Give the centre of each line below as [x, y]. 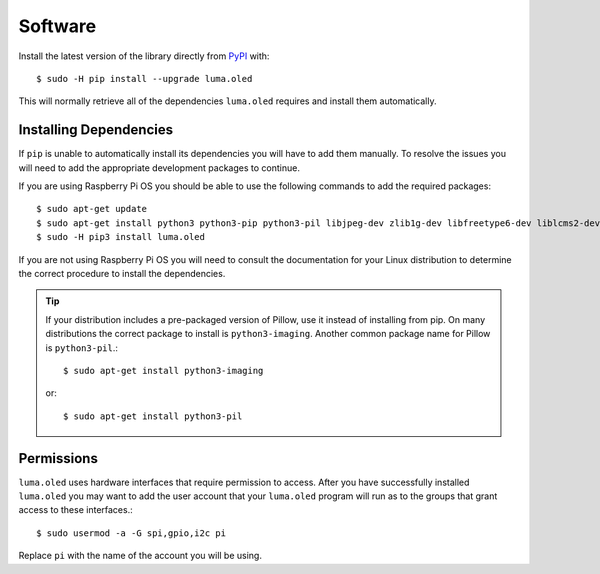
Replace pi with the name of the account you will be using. [140, 556]
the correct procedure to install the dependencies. [122, 273]
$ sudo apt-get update [92, 209]
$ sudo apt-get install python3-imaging [163, 370]
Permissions [58, 458]
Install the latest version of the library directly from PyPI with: [144, 56]
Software [57, 26]
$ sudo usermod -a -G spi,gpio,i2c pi [131, 533]
